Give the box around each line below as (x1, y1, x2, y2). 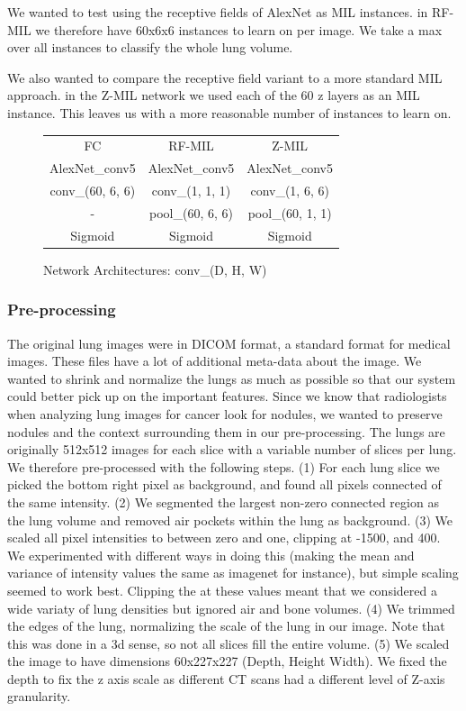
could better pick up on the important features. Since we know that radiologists (7, 387, 447, 406)
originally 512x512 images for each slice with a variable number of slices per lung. (7, 440, 457, 459)
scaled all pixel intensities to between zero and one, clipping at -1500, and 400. (7, 528, 441, 547)
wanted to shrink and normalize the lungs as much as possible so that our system (7, 369, 456, 387)
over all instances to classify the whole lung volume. (7, 38, 293, 57)
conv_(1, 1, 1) (151, 181, 231, 199)
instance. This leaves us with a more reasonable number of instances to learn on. (7, 103, 452, 122)
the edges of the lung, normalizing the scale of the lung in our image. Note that (7, 616, 445, 635)
